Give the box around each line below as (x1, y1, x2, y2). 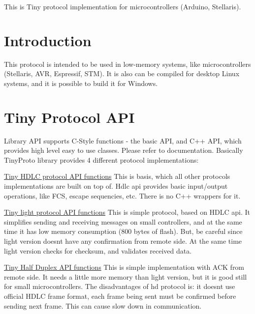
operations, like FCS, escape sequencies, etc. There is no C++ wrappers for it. (4, 190, 241, 200)
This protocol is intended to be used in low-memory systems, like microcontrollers (4, 58, 251, 69)
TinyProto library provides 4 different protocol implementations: (4, 154, 199, 165)
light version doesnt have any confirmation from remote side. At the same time (4, 235, 242, 246)
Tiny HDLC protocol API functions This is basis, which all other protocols (4, 171, 230, 181)
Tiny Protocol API (4, 107, 135, 127)
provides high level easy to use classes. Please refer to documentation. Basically (4, 145, 243, 155)
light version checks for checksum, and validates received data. (4, 245, 192, 256)
